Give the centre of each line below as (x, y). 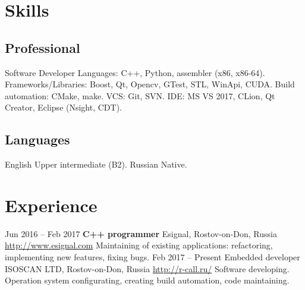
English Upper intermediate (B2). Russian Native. (96, 164)
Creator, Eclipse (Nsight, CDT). (64, 107)
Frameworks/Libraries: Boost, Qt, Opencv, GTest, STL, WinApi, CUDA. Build (150, 84)
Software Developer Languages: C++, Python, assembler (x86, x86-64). (135, 72)
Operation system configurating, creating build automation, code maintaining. (147, 280)
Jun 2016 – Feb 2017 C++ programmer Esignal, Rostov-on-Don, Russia (141, 233)
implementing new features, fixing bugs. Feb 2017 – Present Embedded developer (152, 257)
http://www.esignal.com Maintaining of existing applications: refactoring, (139, 245)
